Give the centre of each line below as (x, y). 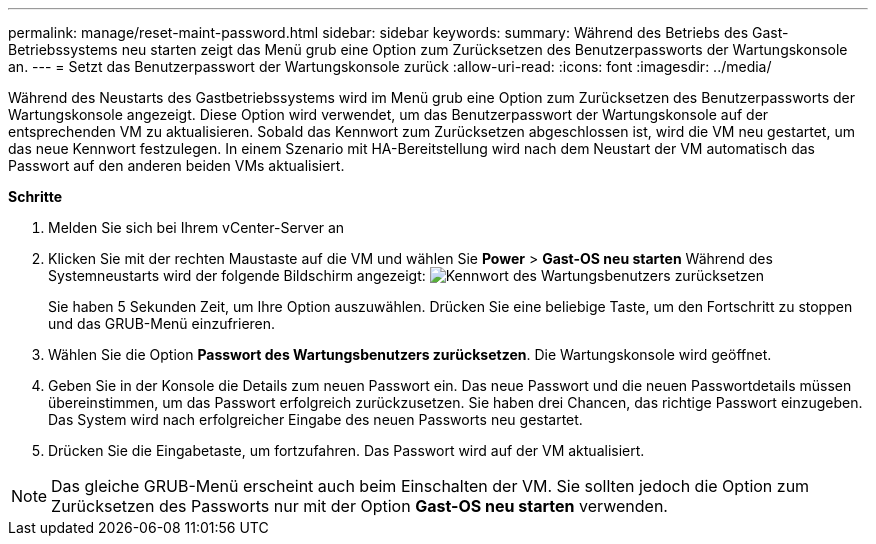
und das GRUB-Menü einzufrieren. (162, 323)
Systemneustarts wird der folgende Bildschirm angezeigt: (237, 275)
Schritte (35, 196)
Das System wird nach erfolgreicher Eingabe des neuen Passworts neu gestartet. (315, 419)
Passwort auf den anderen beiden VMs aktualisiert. (176, 165)
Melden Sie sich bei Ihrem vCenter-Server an (196, 227)
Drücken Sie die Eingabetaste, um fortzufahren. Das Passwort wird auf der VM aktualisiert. (346, 450)
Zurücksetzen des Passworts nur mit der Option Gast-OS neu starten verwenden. (359, 506)
